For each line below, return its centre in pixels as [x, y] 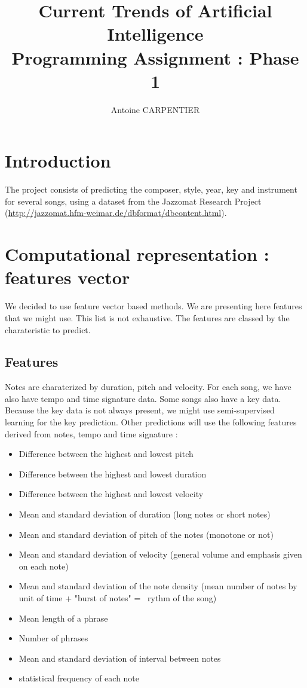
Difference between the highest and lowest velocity [111, 494]
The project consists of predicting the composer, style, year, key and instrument [151, 189]
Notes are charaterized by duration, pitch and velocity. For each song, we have [148, 387]
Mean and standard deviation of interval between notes [120, 658]
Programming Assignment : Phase [155, 57]
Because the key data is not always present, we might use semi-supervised [140, 410]
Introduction [58, 161]
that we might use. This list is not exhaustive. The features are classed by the [147, 317]
